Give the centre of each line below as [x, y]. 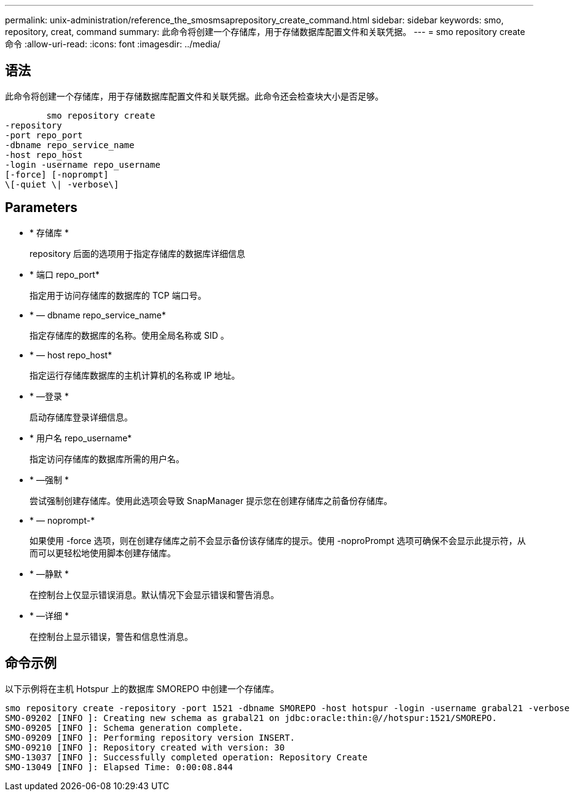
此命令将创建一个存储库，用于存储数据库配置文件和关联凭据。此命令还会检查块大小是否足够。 [194, 96]
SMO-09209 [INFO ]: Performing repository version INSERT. [150, 737]
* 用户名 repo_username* [81, 438]
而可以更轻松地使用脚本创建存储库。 [103, 553]
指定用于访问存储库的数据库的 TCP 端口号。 [118, 295]
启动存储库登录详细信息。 [81, 417]
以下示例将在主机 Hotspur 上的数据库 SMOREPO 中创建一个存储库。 [142, 688]
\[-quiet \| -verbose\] [62, 184]
